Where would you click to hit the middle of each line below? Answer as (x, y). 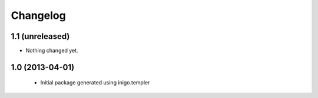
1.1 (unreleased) (40, 36)
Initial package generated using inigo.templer (95, 83)
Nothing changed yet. (52, 51)
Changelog (38, 15)
